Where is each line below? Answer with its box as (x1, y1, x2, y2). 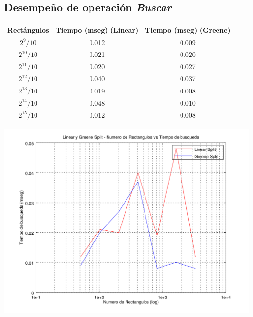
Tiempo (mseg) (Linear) (55, 24, 139, 35)
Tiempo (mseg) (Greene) (145, 24, 231, 35)
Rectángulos (7, 24, 49, 35)
